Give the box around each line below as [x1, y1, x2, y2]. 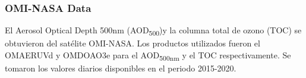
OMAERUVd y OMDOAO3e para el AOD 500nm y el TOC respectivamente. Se [5, 48, 291, 63]
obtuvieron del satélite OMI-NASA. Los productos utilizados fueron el [5, 37, 260, 49]
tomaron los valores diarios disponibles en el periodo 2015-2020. [5, 62, 236, 74]
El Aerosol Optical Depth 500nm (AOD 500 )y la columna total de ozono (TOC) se [5, 24, 302, 38]
